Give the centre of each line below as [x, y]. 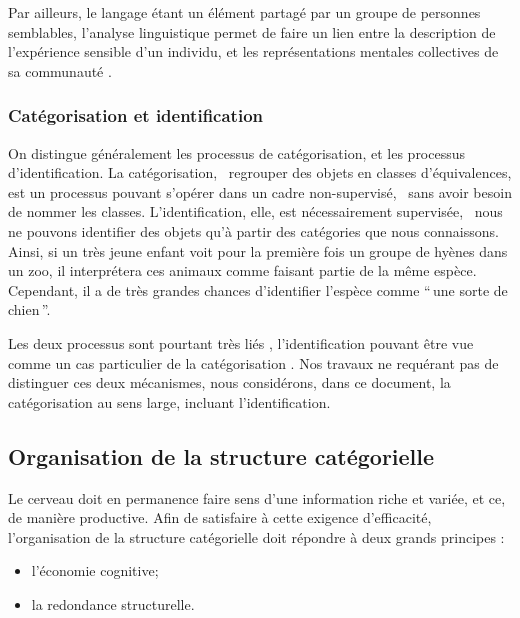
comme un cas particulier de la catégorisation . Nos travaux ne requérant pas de [253, 362]
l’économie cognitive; [95, 570]
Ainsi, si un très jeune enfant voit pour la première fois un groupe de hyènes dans [258, 250]
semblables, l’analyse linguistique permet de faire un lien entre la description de [252, 31]
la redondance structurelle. [113, 603]
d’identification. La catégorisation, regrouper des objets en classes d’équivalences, [260, 172]
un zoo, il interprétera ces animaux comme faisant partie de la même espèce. [242, 270]
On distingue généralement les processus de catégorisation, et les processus [237, 152]
